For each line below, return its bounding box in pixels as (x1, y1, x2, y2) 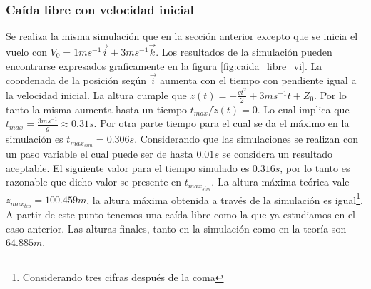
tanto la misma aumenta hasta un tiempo (6, 101, 188, 116)
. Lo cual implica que (257, 101, 350, 116)
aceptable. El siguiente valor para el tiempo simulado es (6, 160, 250, 175)
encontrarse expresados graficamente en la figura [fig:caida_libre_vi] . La (6, 58, 322, 73)
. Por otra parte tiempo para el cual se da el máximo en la (93, 116, 350, 131)
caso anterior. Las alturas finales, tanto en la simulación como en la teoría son (6, 220, 347, 235)
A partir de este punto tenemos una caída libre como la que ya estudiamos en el (6, 207, 355, 222)
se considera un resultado (222, 146, 332, 161)
